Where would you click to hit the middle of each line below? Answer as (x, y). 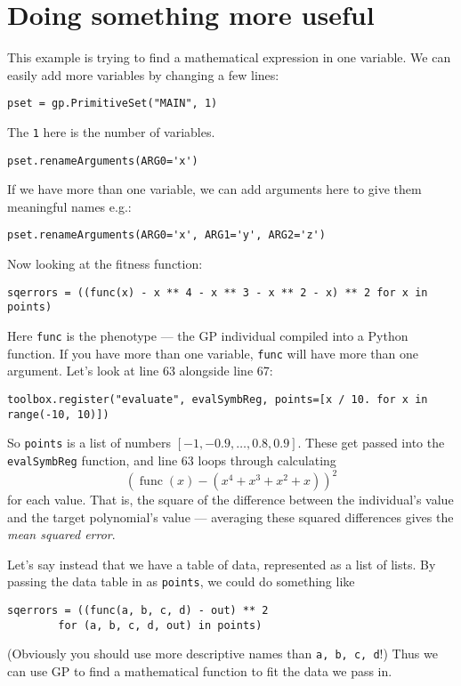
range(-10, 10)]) (58, 414)
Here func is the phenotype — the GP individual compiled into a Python (208, 336)
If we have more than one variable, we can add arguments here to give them (214, 189)
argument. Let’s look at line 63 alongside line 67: (140, 371)
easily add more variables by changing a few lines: (143, 74)
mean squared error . (61, 534)
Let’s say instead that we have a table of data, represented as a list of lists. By (222, 564)
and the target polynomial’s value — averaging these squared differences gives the (230, 517)
